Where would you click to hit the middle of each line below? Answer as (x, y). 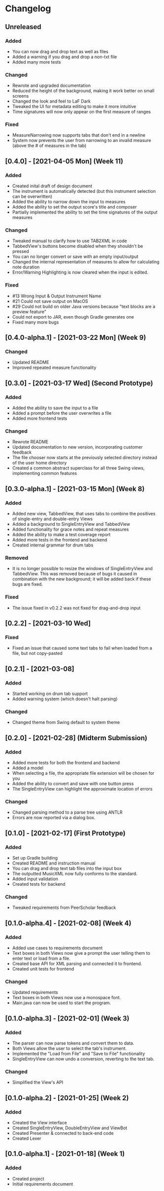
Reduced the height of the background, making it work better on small (83, 91)
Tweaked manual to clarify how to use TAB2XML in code (69, 241)
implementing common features (45, 473)
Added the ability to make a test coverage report (61, 535)
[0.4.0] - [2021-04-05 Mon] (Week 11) (64, 161)
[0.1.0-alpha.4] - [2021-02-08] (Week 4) (68, 923)
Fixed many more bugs (35, 322)
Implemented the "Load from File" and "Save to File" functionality (79, 1054)
